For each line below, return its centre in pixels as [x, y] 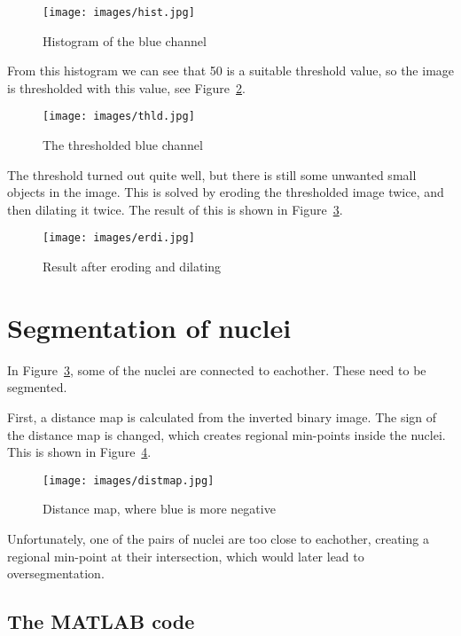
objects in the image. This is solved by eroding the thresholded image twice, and [226, 192]
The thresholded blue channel [123, 145]
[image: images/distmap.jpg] [129, 480]
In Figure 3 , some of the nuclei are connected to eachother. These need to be [217, 369]
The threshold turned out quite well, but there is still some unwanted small [212, 174]
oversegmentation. [56, 573]
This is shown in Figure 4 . [79, 452]
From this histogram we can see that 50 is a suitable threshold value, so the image [231, 71]
